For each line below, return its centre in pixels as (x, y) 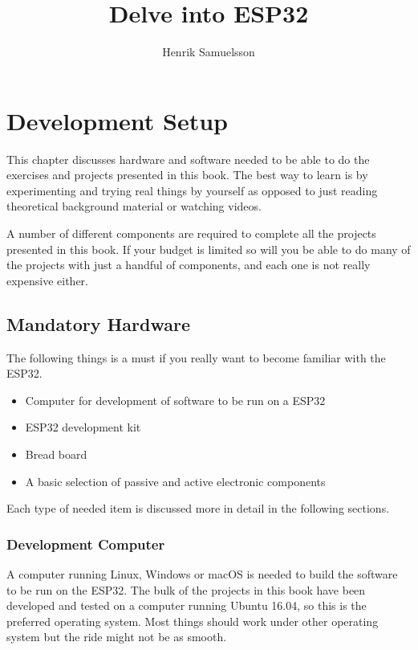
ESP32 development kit (83, 427)
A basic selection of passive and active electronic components (175, 481)
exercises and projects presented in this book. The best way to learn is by (187, 175)
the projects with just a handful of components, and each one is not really (189, 265)
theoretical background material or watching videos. (134, 206)
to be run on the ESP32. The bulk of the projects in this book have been (186, 589)
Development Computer (86, 544)
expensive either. (48, 280)
